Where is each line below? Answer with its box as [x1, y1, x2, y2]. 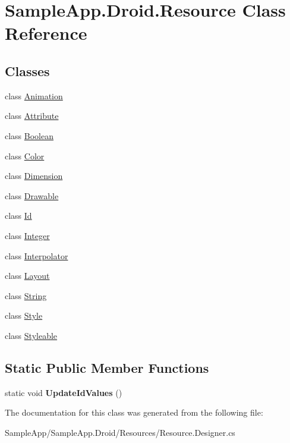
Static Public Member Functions [5, 358, 209, 376]
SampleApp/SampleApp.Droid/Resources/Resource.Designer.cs [5, 426, 235, 438]
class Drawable [5, 189, 59, 202]
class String [5, 289, 47, 301]
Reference [5, 21, 87, 45]
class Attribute [5, 109, 59, 122]
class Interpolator [5, 249, 68, 262]
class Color [5, 149, 45, 162]
